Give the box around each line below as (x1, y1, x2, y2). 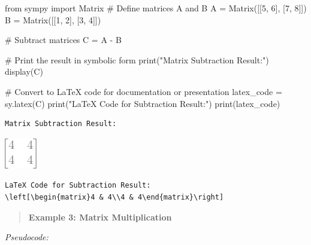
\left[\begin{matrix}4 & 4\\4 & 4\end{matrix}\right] (5, 192, 224, 201)
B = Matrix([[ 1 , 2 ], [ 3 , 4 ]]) (5, 13, 101, 26)
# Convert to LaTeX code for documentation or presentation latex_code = (5, 85, 282, 97)
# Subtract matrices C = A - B (5, 33, 122, 46)
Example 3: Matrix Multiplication (28, 210, 172, 223)
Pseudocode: (5, 231, 49, 243)
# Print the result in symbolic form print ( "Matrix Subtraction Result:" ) (5, 53, 269, 66)
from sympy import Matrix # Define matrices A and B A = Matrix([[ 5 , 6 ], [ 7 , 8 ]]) (5, 2, 307, 14)
